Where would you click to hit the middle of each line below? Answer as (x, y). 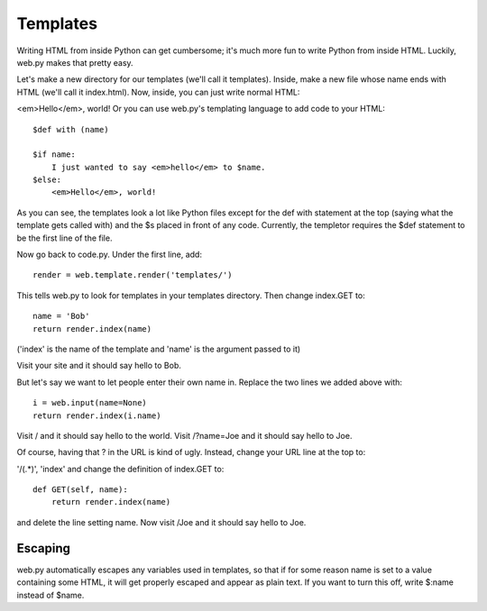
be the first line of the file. (64, 238)
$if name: (54, 155)
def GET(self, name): (80, 490)
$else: (47, 180)
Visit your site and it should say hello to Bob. (99, 366)
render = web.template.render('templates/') (133, 275)
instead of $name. (51, 595)
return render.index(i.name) (97, 415)
